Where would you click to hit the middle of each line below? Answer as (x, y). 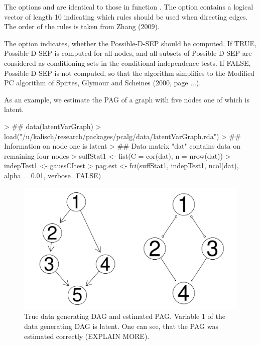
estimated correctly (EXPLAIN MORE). (87, 336)
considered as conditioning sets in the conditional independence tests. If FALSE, (127, 63)
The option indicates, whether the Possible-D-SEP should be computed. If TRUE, (130, 43)
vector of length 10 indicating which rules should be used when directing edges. (126, 16)
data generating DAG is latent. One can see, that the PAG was (121, 326)
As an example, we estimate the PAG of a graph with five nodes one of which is (127, 99)
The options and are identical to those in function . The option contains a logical (129, 7)
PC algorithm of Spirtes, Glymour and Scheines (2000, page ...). (103, 83)
